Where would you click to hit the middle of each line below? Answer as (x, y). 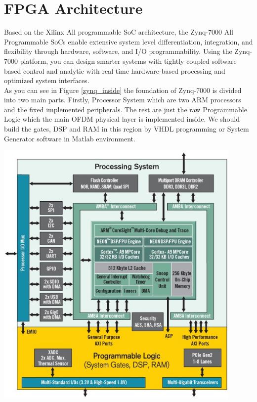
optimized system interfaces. (47, 80)
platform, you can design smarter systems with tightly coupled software (128, 61)
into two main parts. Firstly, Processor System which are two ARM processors (123, 100)
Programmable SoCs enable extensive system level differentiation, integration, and (128, 41)
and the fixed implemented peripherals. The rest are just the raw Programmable (126, 109)
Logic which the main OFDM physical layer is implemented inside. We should (122, 119)
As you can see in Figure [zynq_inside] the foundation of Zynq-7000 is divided (123, 90)
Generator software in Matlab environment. (70, 138)
